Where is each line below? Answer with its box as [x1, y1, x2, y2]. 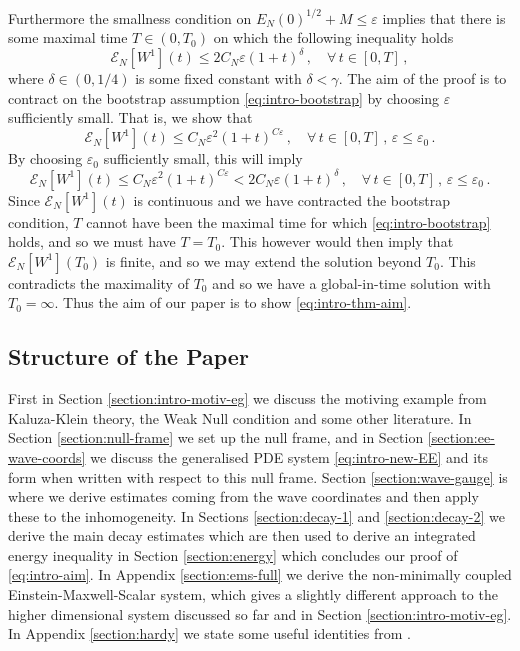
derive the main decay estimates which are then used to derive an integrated [8, 525, 476, 546]
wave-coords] [8, 446, 86, 467]
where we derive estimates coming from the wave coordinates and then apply [8, 486, 479, 507]
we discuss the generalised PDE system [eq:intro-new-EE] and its [90, 446, 489, 467]
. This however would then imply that [221, 231, 454, 252]
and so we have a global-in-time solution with [212, 272, 491, 293]
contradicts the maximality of [8, 272, 189, 293]
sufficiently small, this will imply [103, 148, 303, 169]
